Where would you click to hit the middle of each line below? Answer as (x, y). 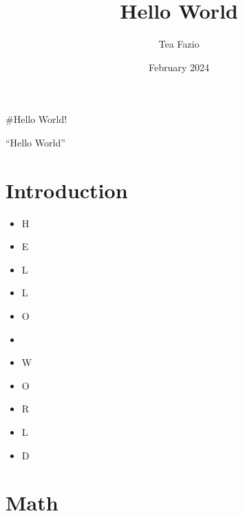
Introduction (67, 190)
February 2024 (179, 67)
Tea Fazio (179, 44)
